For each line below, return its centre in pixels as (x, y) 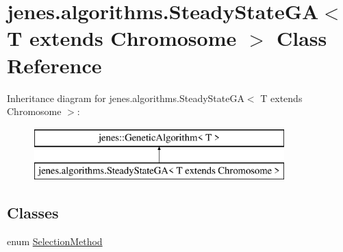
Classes (33, 213)
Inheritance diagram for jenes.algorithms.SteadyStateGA (126, 98)
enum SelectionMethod (55, 241)
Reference (54, 65)
